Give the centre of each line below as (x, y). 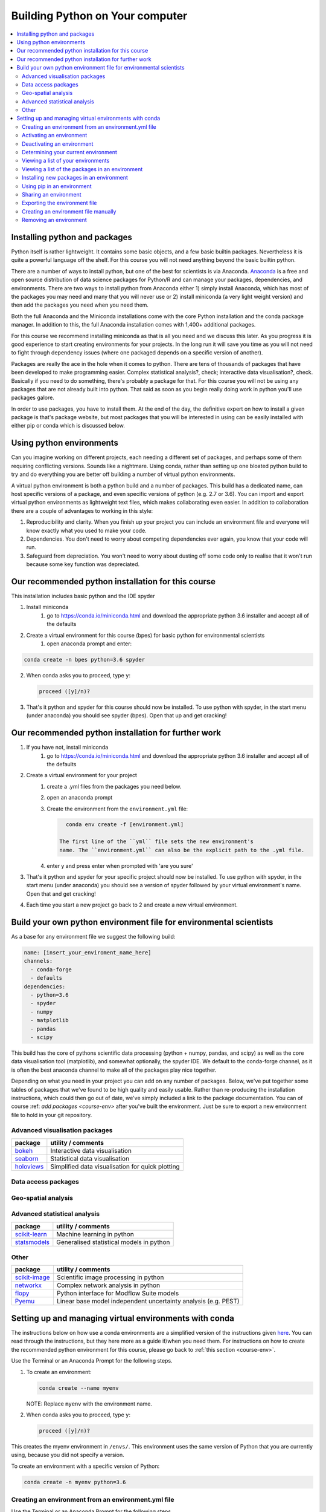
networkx (28, 1285)
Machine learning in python (95, 1234)
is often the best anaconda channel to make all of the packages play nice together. (114, 1070)
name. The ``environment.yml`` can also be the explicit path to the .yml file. (182, 850)
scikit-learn (31, 1234)
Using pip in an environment (57, 186)
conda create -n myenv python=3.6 (75, 1482)
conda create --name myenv (79, 1388)
